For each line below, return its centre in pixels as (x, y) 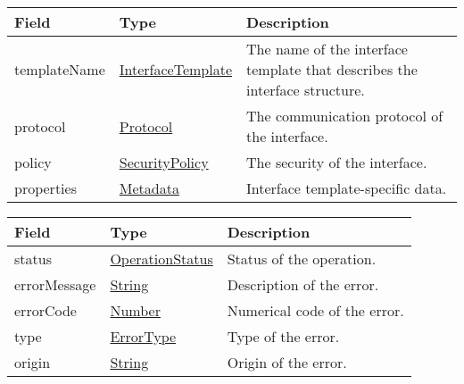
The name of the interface (327, 49)
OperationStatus (162, 259)
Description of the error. (303, 284)
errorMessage (55, 284)
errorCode (46, 310)
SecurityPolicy (164, 162)
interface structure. (306, 90)
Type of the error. (283, 336)
